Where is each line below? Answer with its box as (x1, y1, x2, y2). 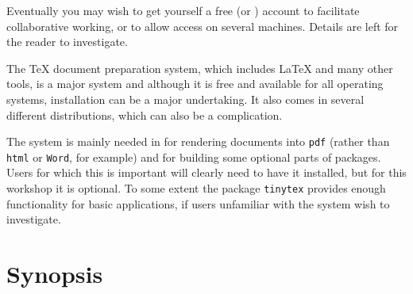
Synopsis (6, 258, 103, 290)
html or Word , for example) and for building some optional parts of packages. (6, 148, 381, 165)
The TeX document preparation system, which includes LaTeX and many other (6, 59, 393, 76)
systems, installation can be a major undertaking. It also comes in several (6, 90, 365, 107)
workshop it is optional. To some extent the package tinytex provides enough (6, 180, 386, 197)
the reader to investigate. (6, 33, 128, 50)
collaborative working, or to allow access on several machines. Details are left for (6, 17, 399, 34)
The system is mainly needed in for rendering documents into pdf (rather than (6, 133, 390, 150)
